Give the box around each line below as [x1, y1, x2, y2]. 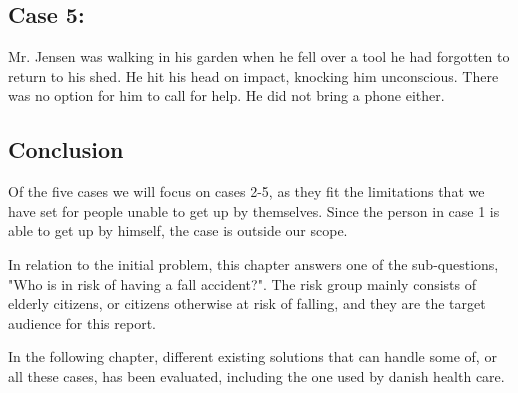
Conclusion [8, 134, 124, 165]
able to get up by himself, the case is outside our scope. [8, 220, 348, 241]
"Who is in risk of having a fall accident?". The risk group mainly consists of [8, 273, 477, 294]
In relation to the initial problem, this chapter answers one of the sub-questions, [8, 253, 499, 274]
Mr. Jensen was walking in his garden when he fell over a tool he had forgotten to [8, 46, 510, 67]
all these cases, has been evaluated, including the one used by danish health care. [8, 365, 505, 386]
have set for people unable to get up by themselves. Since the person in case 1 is [8, 200, 500, 221]
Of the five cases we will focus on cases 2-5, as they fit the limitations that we [8, 181, 485, 202]
